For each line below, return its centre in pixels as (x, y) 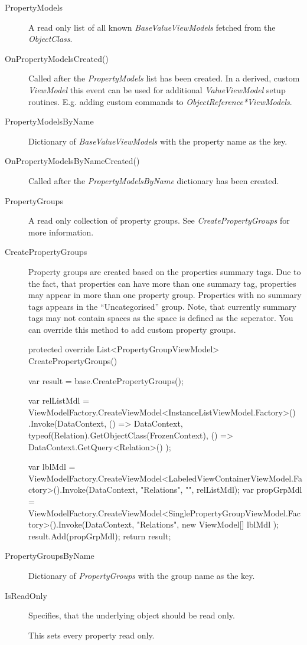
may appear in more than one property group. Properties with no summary (165, 295)
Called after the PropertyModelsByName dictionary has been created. (154, 180)
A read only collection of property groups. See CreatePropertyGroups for (159, 220)
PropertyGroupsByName (50, 556)
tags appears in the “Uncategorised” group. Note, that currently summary (162, 306)
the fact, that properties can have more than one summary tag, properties (162, 283)
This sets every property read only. (92, 635)
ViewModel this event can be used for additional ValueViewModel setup (157, 89)
